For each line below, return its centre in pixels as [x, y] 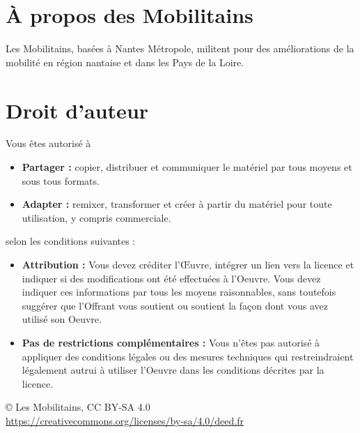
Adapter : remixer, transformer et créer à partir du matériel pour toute [177, 204]
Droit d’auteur [77, 110]
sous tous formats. [61, 180]
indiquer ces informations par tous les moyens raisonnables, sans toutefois [179, 292]
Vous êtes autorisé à [48, 143]
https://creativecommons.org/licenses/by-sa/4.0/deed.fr [125, 420]
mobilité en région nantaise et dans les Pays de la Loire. [125, 62]
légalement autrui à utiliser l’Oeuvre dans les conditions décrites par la [173, 370]
